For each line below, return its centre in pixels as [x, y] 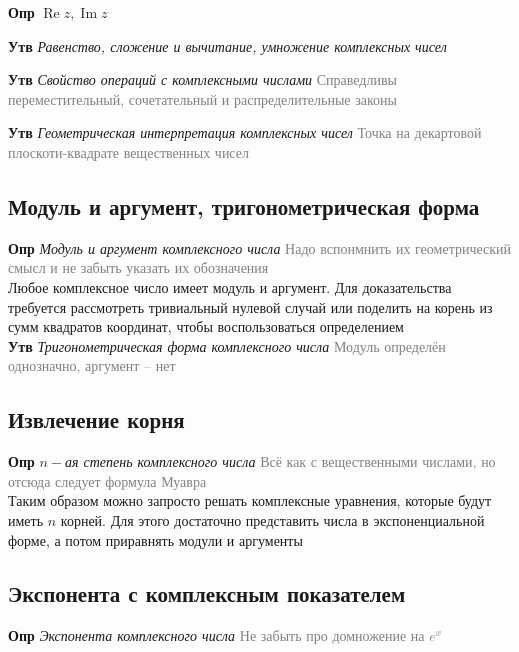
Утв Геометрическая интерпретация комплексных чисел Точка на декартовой [245, 132]
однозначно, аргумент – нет [92, 365]
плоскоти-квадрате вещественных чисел [128, 151]
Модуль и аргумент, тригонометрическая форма [244, 205]
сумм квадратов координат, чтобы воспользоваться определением [206, 326]
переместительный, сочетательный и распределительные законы [202, 98]
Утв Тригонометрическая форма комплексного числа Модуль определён [227, 345]
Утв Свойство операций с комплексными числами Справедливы [202, 79]
